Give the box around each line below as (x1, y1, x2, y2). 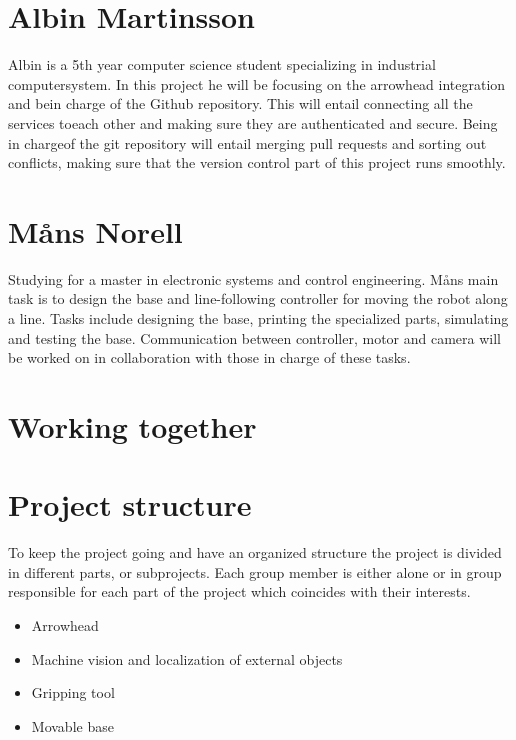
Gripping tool (31, 682, 115, 703)
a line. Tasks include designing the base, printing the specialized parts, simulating (8, 308, 509, 328)
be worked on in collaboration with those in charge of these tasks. (8, 347, 411, 368)
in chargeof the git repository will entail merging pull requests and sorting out (8, 132, 487, 153)
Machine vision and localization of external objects (31, 648, 343, 669)
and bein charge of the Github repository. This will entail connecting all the (8, 93, 473, 114)
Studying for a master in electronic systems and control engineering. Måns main (8, 268, 499, 289)
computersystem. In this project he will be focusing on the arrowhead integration (8, 73, 506, 94)
